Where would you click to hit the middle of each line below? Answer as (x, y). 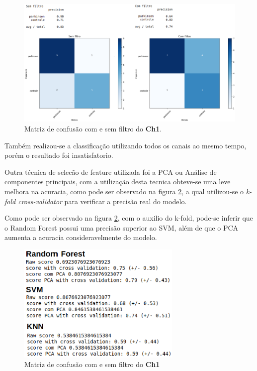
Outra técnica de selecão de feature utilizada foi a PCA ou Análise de (111, 172)
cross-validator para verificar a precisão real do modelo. (102, 201)
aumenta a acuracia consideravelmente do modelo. (81, 237)
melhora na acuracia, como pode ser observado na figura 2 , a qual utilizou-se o (124, 191)
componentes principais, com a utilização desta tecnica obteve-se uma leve (118, 182)
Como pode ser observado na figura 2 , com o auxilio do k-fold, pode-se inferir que (129, 218)
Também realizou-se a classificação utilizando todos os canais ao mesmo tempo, (126, 145)
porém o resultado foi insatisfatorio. (59, 155)
